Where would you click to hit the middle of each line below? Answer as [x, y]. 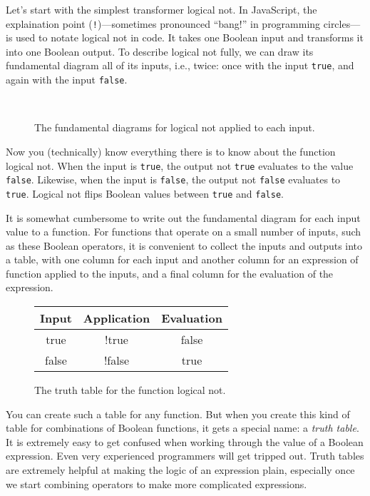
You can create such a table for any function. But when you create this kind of [178, 414]
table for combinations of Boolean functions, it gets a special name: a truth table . [183, 428]
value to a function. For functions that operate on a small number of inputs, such [184, 232]
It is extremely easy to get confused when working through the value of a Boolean [185, 441]
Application [117, 318]
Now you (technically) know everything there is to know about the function [171, 151]
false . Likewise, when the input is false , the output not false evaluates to [173, 179]
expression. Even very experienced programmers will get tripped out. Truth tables [185, 456]
